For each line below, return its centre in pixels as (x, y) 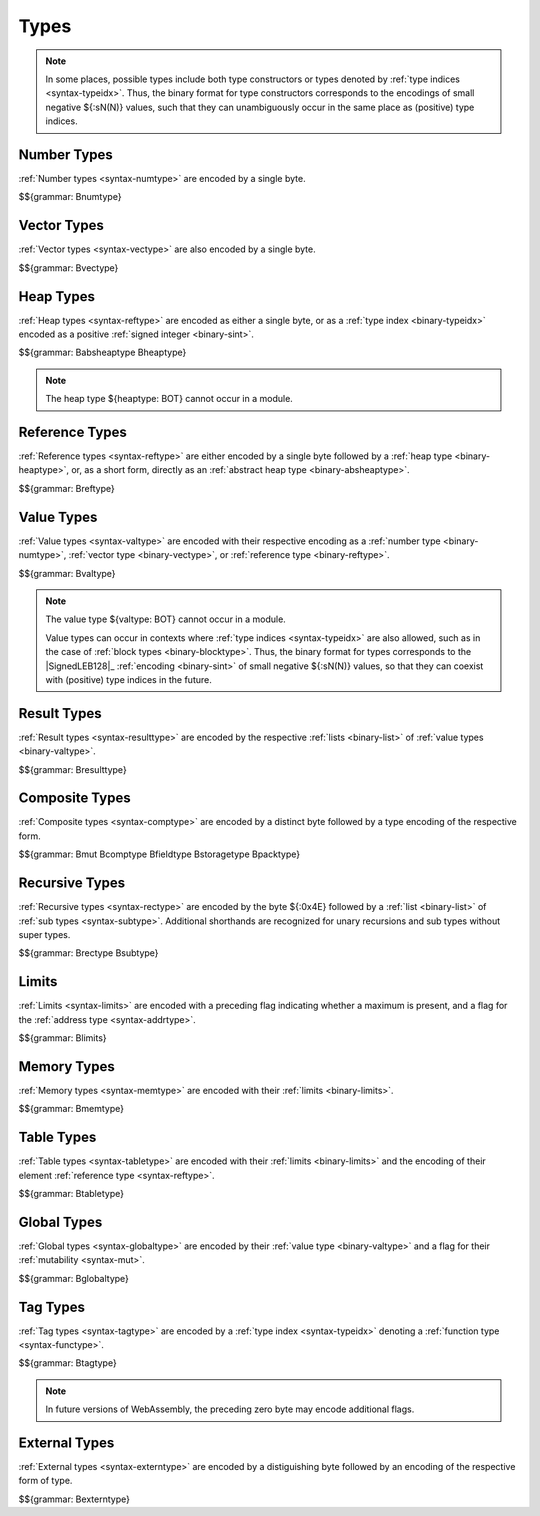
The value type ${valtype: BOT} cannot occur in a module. (166, 619)
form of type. (45, 1481)
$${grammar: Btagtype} (67, 1363)
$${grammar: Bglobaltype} (74, 1278)
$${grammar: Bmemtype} (71, 1109)
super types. (44, 934)
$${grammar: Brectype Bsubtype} (88, 953)
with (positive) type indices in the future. (128, 679)
